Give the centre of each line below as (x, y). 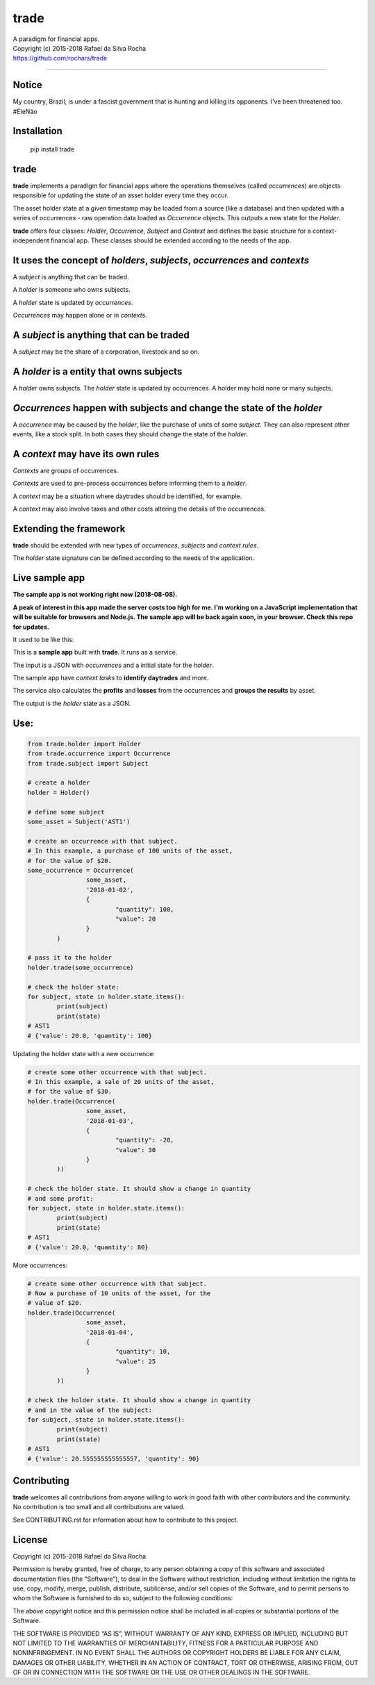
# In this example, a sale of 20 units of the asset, (121, 1082)
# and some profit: (60, 1198)
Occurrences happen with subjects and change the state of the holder (168, 408)
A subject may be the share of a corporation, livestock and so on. (106, 352)
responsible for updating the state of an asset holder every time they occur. (121, 195)
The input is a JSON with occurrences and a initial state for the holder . (114, 665)
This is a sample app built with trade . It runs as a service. (95, 652)
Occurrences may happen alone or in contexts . (80, 315)
